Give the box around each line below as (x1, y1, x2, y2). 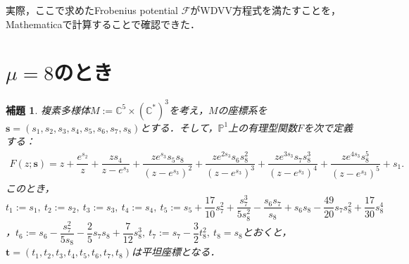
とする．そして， (140, 120, 218, 134)
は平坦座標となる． (132, 244, 220, 259)
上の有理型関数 (228, 120, 298, 134)
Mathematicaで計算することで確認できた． (6, 16, 201, 31)
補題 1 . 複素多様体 (6, 102, 90, 117)
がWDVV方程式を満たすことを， (190, 3, 341, 17)
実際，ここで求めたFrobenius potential (6, 3, 178, 17)
